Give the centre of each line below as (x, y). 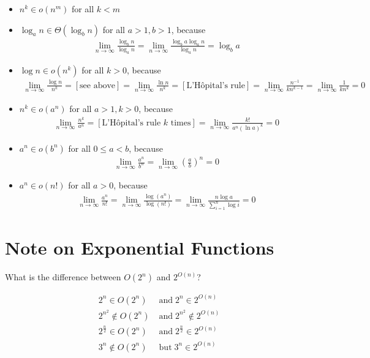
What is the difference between (63, 277)
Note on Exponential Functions (140, 248)
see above (98, 85)
